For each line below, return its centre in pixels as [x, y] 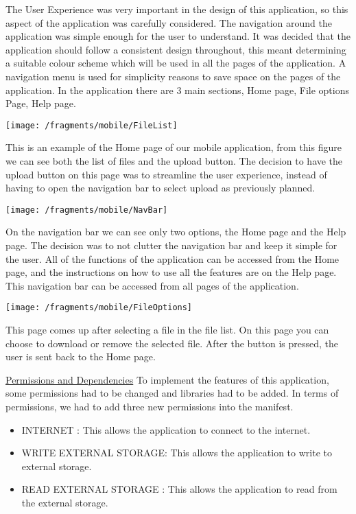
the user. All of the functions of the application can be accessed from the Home [173, 258]
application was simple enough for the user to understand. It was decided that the [178, 36]
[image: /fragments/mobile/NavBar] [87, 210]
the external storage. [65, 502]
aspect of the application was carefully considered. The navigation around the [169, 22]
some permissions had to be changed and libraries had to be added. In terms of [172, 393]
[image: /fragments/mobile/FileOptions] [99, 308]
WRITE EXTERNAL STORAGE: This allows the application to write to [177, 453]
